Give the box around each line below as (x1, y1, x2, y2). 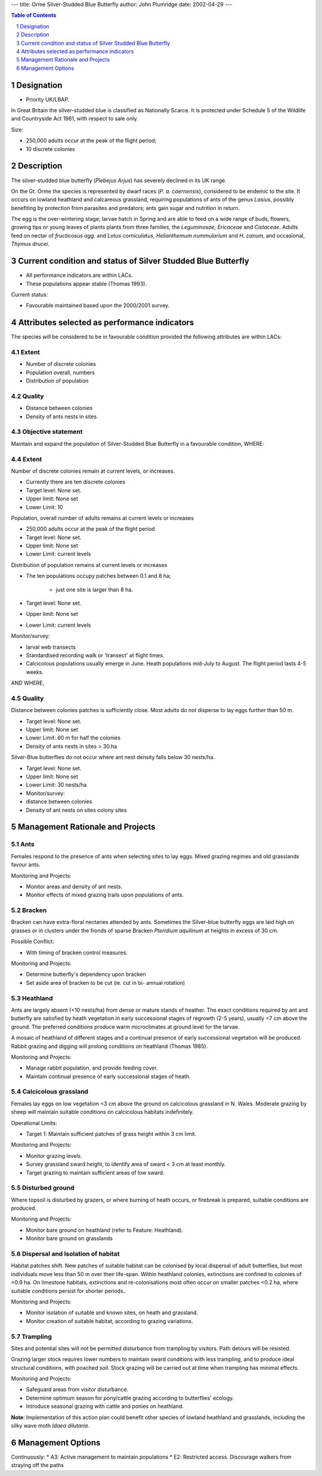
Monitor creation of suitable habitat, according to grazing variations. (26, 1317, 193, 1324)
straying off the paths (11, 1462, 64, 1469)
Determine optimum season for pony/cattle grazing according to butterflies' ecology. (26, 1394, 234, 1401)
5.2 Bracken (11, 906, 47, 914)
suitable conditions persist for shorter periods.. (11, 1287, 126, 1295)
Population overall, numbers (26, 369, 95, 376)
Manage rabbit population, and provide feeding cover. (26, 1064, 158, 1071)
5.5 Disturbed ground (11, 1184, 75, 1192)
